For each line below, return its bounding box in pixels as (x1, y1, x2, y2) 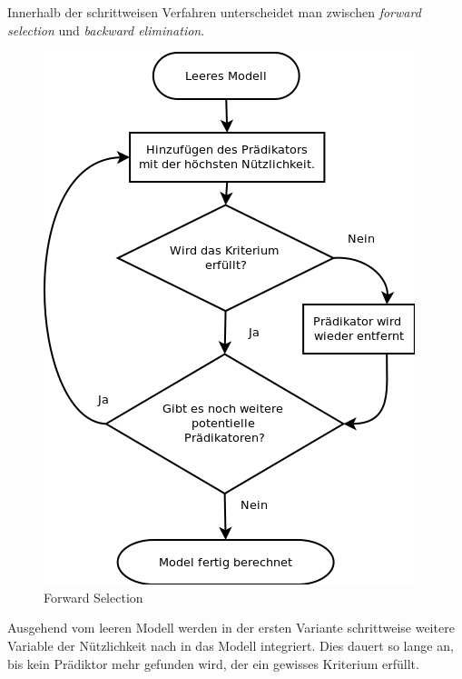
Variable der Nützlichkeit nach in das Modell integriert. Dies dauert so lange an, (7, 635, 454, 654)
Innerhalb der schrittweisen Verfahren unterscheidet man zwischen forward (7, 3, 421, 21)
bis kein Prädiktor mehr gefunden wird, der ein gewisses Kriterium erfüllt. (7, 654, 419, 673)
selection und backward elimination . (7, 20, 205, 39)
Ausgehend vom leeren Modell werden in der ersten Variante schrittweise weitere (7, 618, 455, 637)
